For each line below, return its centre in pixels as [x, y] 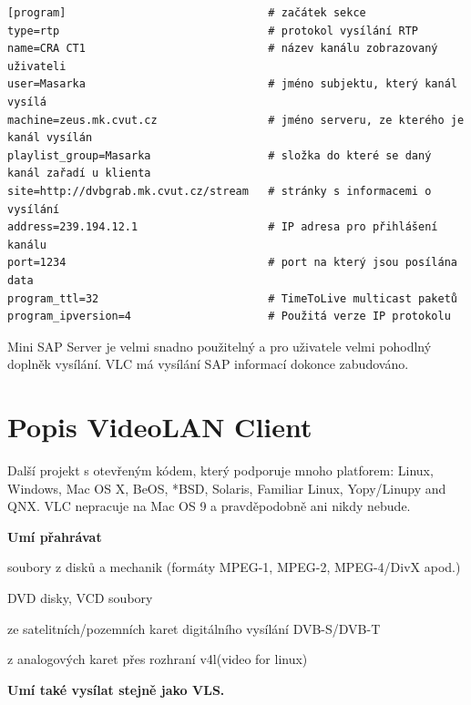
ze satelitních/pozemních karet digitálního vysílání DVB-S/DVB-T [194, 628]
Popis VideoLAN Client [160, 427]
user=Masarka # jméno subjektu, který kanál [232, 84]
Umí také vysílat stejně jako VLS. [116, 689]
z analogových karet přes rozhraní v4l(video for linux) [158, 659]
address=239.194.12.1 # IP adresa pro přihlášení [223, 227]
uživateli [37, 66]
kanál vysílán [50, 138]
